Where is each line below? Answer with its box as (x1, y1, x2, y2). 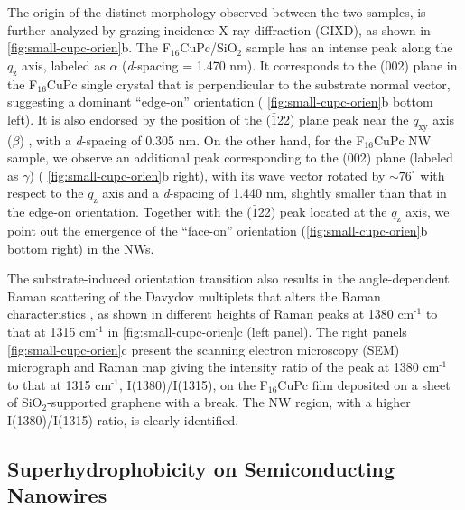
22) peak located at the (257, 202, 387, 221)
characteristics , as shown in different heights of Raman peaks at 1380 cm (7, 304, 414, 323)
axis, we (405, 202, 450, 221)
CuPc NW (374, 130, 432, 149)
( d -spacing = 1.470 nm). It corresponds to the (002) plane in (122, 55, 458, 74)
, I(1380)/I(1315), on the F (119, 375, 268, 394)
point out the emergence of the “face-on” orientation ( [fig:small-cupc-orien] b (7, 220, 428, 239)
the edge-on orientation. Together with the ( (7, 202, 252, 221)
